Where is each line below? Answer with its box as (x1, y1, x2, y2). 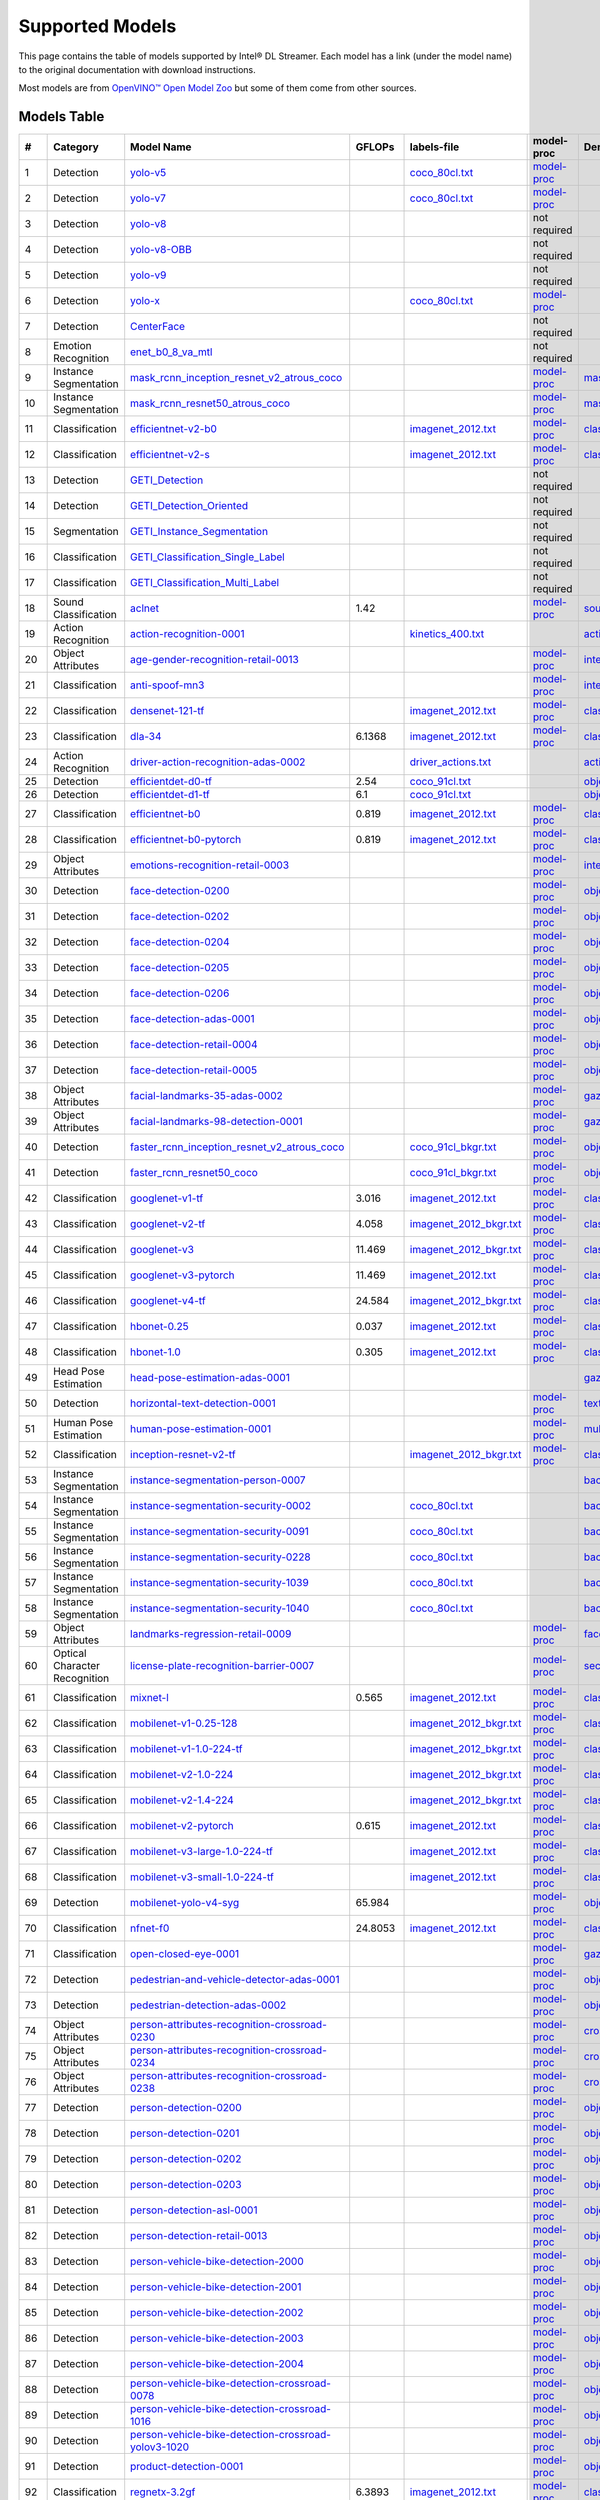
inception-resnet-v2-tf (130, 1448, 236, 1462)
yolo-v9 (130, 268, 167, 282)
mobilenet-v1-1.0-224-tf (130, 1742, 244, 1756)
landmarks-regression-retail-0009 (130, 1627, 292, 1641)
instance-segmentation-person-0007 (130, 1473, 306, 1487)
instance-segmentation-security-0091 (130, 1525, 310, 1539)
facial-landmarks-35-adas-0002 (130, 1089, 284, 1103)
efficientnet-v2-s (130, 448, 210, 462)
